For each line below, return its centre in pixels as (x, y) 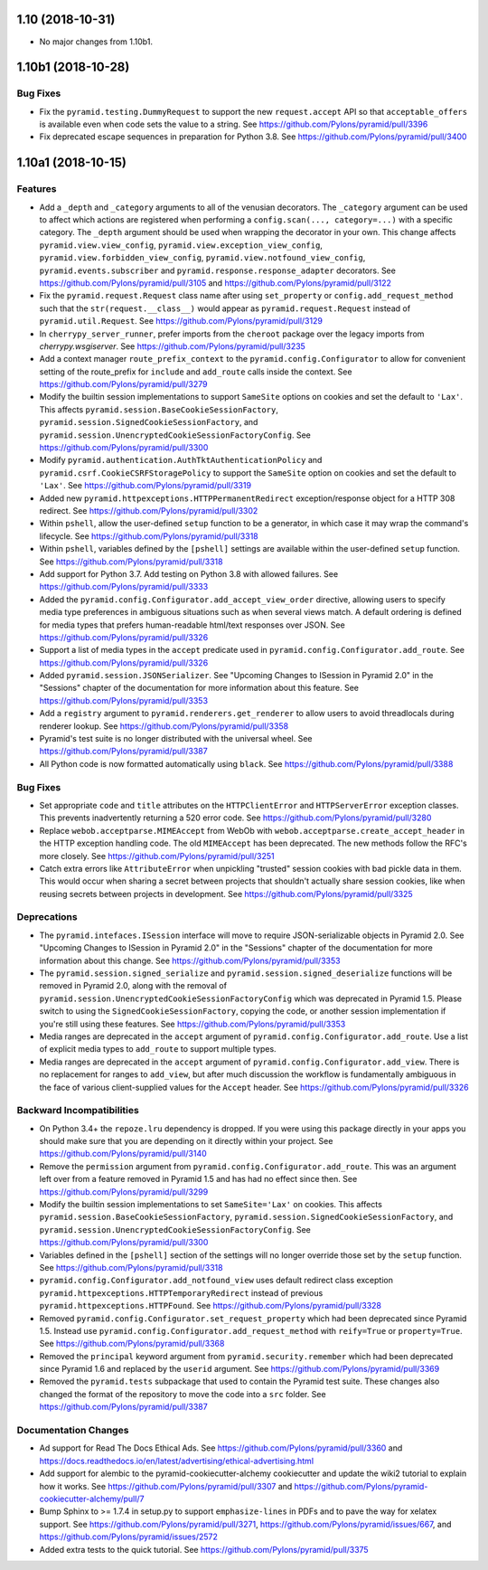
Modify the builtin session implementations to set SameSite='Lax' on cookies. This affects (211, 1204)
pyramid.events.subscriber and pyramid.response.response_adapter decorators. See (218, 270)
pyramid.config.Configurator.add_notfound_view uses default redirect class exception (216, 1281)
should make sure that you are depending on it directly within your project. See (186, 1141)
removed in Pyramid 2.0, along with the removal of (133, 986)
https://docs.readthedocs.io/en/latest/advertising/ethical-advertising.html (177, 1461)
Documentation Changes (73, 1430)
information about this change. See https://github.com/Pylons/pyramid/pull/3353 (190, 960)
